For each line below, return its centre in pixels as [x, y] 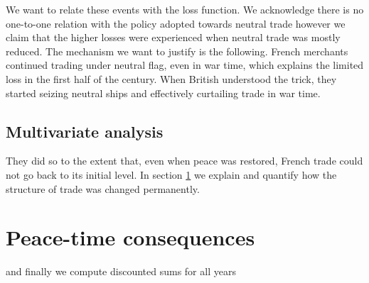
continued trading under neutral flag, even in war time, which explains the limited [185, 65]
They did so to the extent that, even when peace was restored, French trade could [184, 161]
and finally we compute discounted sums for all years [121, 271]
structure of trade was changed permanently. [103, 188]
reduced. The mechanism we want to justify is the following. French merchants [177, 51]
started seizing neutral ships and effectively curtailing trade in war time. [163, 93]
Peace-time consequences [130, 237]
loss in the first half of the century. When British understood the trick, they [171, 78]
